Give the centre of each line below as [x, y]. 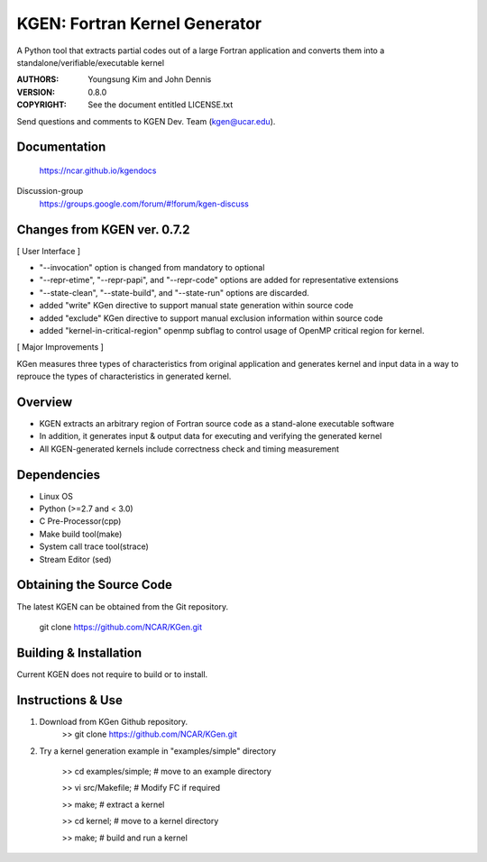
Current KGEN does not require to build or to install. [112, 674]
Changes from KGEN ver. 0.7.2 [103, 229]
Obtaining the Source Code [95, 585]
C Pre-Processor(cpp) [80, 521]
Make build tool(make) [81, 534]
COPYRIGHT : [42, 105]
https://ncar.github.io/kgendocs [98, 170]
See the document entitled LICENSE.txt [161, 105]
